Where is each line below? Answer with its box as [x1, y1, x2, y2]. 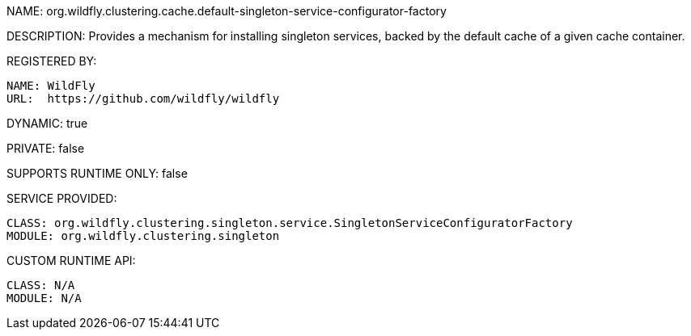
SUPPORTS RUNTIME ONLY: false [6, 166, 188, 180]
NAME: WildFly [6, 79, 95, 92]
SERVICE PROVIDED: [6, 191, 117, 205]
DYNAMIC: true [6, 116, 88, 130]
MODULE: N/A [6, 292, 82, 304]
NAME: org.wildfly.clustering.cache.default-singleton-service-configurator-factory [6, 4, 447, 18]
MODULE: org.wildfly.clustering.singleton [6, 229, 280, 242]
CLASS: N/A [6, 279, 75, 292]
